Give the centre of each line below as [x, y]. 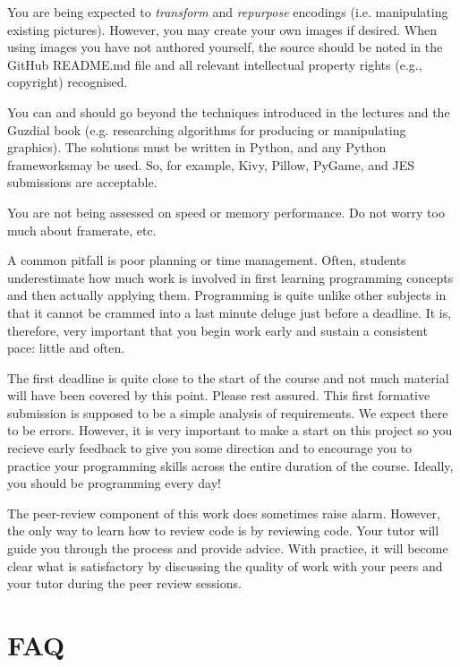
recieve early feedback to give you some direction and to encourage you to [210, 448]
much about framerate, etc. [82, 230]
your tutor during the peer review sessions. [124, 583]
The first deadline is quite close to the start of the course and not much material [228, 377]
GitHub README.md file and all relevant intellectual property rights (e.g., [215, 64]
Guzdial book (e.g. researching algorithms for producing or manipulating [207, 129]
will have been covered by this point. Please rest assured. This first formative [219, 395]
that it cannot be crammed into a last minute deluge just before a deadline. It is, [230, 312]
